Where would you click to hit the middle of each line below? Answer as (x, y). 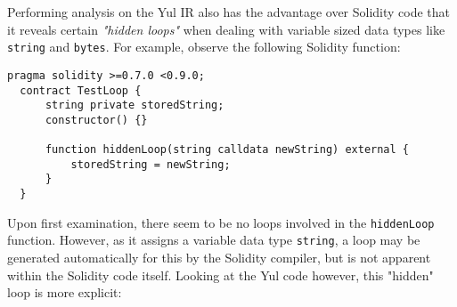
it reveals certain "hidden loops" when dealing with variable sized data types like (226, 29)
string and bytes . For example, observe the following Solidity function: (204, 47)
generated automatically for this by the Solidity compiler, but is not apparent (219, 258)
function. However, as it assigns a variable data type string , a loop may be (214, 240)
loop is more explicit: (65, 292)
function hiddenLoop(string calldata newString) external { (227, 150)
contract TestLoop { (81, 90)
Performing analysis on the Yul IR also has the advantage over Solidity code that (229, 12)
